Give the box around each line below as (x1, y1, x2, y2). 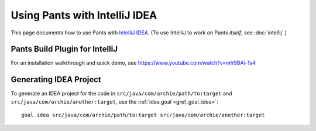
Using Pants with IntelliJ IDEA (11, 9, 157, 22)
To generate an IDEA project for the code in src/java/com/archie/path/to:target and (11, 90, 232, 97)
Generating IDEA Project (11, 75, 102, 84)
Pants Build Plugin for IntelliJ (11, 44, 118, 54)
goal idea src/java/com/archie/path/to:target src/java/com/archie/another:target (21, 112, 265, 119)
